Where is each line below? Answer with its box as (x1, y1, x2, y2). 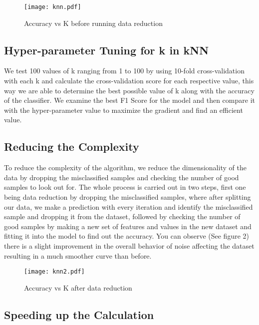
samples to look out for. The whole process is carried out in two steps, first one (4, 182, 246, 192)
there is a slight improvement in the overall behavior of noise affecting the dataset (4, 240, 255, 251)
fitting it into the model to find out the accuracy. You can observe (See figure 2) (4, 231, 249, 241)
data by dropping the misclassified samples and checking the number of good (4, 172, 239, 182)
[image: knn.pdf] (24, 3, 81, 10)
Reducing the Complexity (4, 139, 139, 154)
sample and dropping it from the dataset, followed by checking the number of (4, 211, 241, 222)
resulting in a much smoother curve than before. (4, 250, 152, 261)
